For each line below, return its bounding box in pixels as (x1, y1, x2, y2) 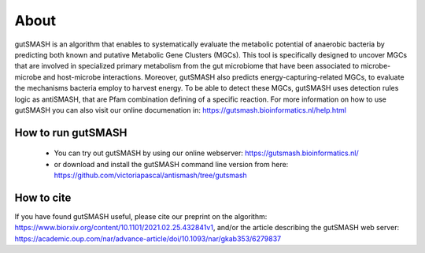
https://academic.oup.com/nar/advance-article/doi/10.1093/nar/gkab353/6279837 (14, 233, 282, 244)
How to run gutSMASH (14, 126, 128, 140)
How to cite (14, 191, 72, 204)
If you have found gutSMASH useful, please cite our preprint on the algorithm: (14, 211, 268, 221)
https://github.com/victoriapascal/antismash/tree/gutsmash (54, 170, 247, 180)
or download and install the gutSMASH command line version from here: (54, 159, 289, 169)
